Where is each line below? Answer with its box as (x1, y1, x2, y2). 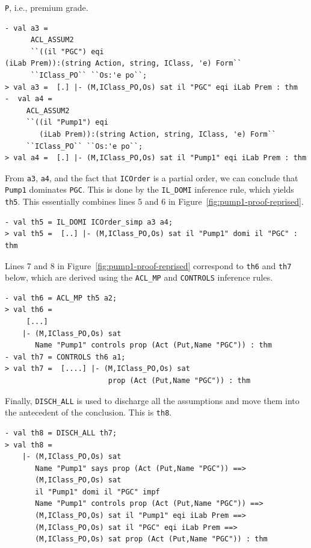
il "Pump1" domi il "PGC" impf (35, 487, 160, 496)
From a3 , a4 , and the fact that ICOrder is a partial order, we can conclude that (5, 171, 298, 184)
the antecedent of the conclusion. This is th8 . (5, 406, 172, 419)
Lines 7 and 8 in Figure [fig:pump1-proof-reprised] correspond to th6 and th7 (5, 259, 292, 272)
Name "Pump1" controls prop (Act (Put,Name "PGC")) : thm (35, 341, 272, 350)
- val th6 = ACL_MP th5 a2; (5, 293, 117, 302)
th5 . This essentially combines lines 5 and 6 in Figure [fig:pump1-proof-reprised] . (5, 195, 304, 208)
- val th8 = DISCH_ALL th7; (5, 428, 117, 437)
